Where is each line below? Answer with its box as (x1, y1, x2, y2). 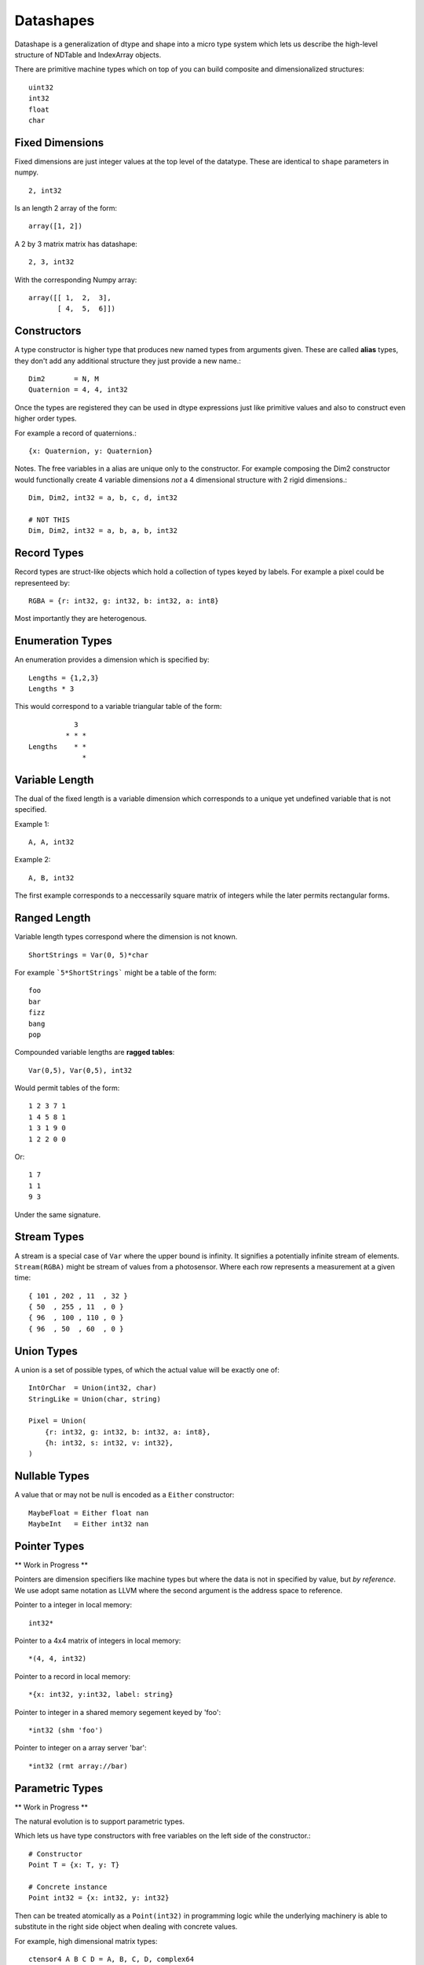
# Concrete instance (28, 1882, 108, 1892)
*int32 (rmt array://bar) (28, 1761, 129, 1770)
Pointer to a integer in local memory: (14, 1600, 133, 1610)
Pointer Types (14, 1539, 85, 1552)
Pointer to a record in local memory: (14, 1671, 131, 1681)
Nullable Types (14, 1470, 90, 1483)
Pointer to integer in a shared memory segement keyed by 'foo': (14, 1707, 221, 1717)
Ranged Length (14, 912, 91, 925)
